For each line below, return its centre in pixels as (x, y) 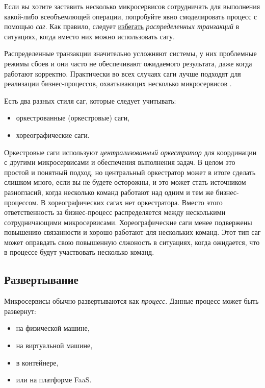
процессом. (21, 202)
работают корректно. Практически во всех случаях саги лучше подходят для (123, 73)
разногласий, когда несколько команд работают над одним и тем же (109, 192)
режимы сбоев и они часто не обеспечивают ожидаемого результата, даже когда (128, 63)
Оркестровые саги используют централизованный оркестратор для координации (130, 152)
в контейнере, (37, 362)
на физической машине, (53, 328)
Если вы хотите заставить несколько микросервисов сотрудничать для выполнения (132, 6)
